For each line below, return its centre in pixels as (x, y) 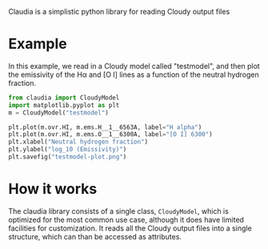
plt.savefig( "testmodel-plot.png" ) (68, 157)
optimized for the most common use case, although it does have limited (126, 219)
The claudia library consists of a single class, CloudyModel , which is (119, 211)
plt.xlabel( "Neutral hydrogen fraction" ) (78, 142)
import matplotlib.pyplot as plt (64, 105)
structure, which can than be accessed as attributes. (95, 236)
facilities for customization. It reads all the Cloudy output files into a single (130, 228)
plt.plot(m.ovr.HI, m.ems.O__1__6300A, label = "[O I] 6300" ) (111, 135)
